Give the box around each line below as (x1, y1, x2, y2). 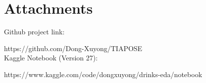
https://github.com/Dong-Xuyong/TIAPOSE (4, 43, 143, 53)
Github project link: (4, 27, 65, 37)
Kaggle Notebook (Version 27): (4, 53, 98, 63)
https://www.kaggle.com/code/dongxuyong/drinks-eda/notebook (4, 69, 203, 79)
